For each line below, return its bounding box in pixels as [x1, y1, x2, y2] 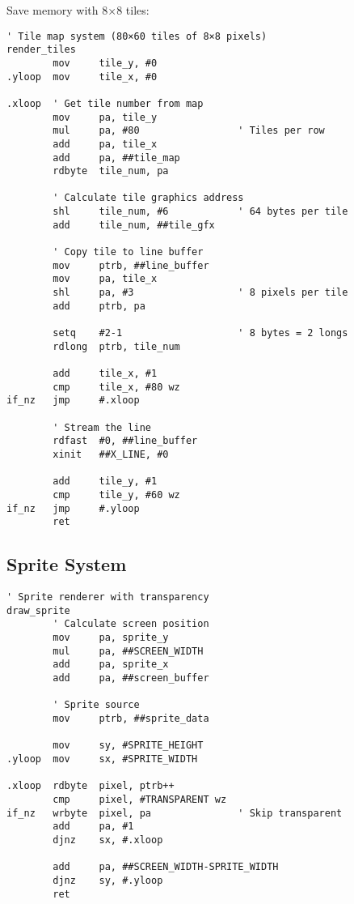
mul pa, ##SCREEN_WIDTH [53, 645, 204, 657]
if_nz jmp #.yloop [6, 502, 140, 514]
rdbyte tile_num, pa [53, 165, 169, 177]
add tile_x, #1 [53, 368, 158, 379]
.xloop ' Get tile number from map [6, 97, 204, 109]
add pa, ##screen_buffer [53, 672, 209, 684]
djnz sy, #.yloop [53, 874, 163, 886]
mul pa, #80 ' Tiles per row [53, 125, 325, 137]
